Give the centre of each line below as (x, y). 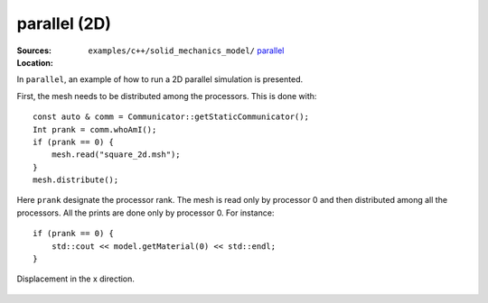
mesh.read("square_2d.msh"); (116, 155)
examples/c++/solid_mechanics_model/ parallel (186, 50)
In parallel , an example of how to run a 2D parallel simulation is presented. (160, 79)
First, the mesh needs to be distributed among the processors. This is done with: (167, 96)
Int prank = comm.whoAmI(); (95, 129)
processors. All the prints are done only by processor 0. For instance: (145, 213)
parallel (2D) (64, 23)
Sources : (34, 50)
